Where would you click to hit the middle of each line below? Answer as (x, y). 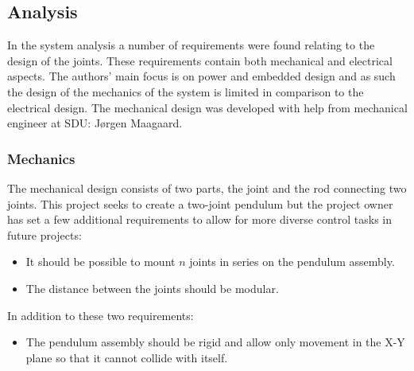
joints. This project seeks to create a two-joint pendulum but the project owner (200, 203)
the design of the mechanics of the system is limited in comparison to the (186, 91)
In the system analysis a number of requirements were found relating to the (191, 45)
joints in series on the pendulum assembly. (292, 262)
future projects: (44, 234)
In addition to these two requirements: (101, 315)
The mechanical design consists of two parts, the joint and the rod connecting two (207, 187)
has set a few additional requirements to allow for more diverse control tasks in (200, 219)
